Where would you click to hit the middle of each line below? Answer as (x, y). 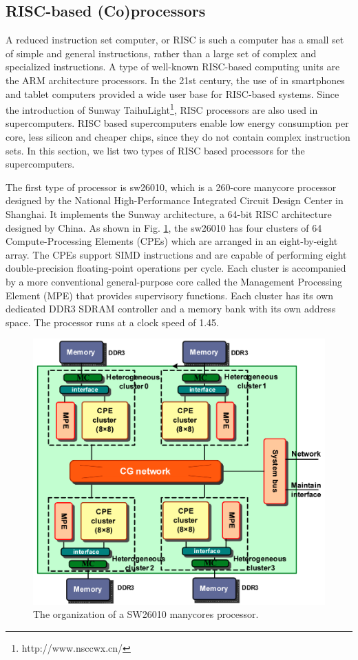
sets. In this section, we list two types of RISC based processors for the (155, 150)
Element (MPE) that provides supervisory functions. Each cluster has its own (169, 295)
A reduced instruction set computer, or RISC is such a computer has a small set (175, 40)
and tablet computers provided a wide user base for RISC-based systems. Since (172, 93)
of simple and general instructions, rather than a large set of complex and (161, 53)
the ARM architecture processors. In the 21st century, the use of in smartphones (175, 80)
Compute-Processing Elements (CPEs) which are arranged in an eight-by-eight (172, 241)
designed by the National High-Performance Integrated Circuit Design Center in (175, 200)
